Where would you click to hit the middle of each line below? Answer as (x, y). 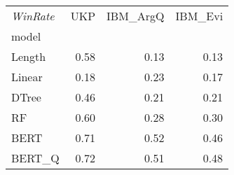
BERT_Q (35, 158)
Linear (27, 77)
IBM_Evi (199, 16)
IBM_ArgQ (136, 16)
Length (29, 56)
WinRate (33, 16)
